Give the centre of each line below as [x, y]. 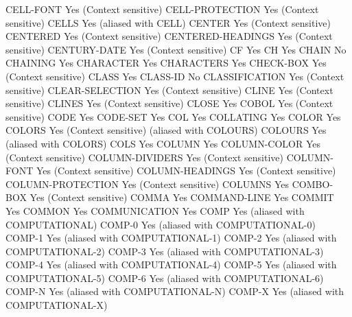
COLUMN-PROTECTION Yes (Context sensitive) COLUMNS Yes [148, 184]
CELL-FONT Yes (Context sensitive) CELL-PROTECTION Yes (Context [162, 9]
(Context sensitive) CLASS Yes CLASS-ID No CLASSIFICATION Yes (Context [175, 76]
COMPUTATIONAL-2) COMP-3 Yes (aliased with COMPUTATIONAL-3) [165, 251]
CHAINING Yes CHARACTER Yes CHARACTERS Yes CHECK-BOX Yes [166, 63]
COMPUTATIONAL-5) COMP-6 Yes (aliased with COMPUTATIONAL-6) [165, 278]
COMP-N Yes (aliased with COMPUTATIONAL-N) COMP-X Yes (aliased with [175, 291]
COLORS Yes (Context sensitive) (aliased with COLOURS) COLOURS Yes [166, 130]
